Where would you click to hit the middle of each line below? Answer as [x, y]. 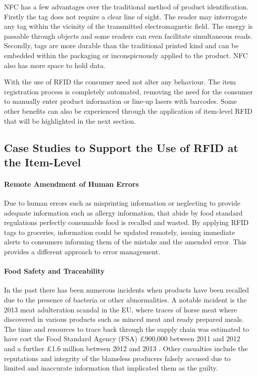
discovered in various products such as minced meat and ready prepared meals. [124, 319]
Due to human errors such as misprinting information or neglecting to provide [122, 203]
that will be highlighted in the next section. [70, 120]
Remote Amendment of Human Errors [71, 184]
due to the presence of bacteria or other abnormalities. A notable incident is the [126, 300]
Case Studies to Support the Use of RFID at [121, 147]
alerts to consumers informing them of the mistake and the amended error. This [125, 242]
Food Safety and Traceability [54, 271]
